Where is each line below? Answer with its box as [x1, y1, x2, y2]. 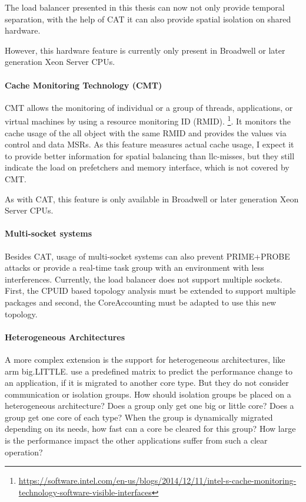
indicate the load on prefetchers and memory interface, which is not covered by [5, 161, 290, 173]
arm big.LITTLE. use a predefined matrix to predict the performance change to [5, 365, 292, 377]
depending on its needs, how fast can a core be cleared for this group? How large [5, 422, 296, 435]
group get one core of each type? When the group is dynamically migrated [5, 411, 273, 423]
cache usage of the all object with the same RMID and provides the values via [5, 126, 287, 139]
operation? [5, 445, 43, 458]
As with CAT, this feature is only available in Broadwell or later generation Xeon [5, 192, 299, 205]
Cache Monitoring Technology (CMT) [5, 78, 162, 91]
